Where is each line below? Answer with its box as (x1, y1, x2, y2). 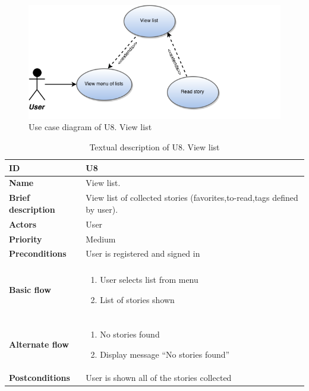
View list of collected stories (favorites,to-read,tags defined (86, 191, 298, 204)
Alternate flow (9, 338, 69, 350)
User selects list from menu (100, 273, 198, 286)
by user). (86, 203, 118, 215)
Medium (86, 232, 116, 245)
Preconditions (9, 247, 67, 260)
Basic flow (9, 283, 51, 296)
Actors (9, 217, 37, 230)
